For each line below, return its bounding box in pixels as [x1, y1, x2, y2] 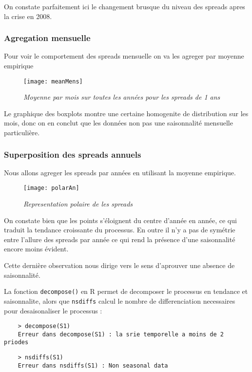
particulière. [4, 127, 40, 138]
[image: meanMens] [23, 78, 83, 85]
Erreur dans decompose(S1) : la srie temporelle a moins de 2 [18, 331, 224, 338]
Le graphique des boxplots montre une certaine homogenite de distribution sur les [4, 108, 249, 118]
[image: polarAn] [23, 185, 79, 192]
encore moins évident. [4, 244, 69, 254]
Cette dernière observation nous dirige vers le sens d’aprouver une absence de [4, 260, 235, 270]
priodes [4, 339, 29, 346]
